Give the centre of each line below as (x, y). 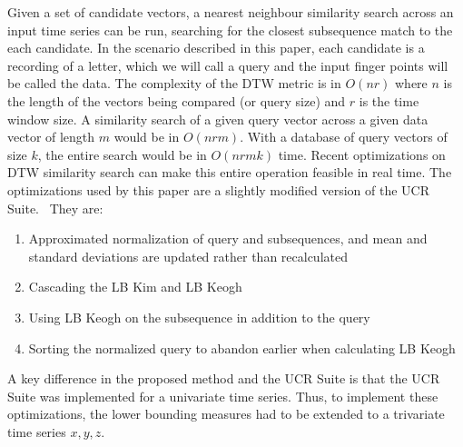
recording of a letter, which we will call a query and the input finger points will (228, 65)
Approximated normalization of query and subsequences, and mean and (228, 238)
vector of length (51, 137)
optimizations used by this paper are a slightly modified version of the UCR (219, 189)
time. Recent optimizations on (362, 154)
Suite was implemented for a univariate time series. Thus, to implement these (223, 396)
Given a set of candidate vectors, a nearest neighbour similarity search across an (231, 12)
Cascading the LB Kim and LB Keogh (135, 287)
